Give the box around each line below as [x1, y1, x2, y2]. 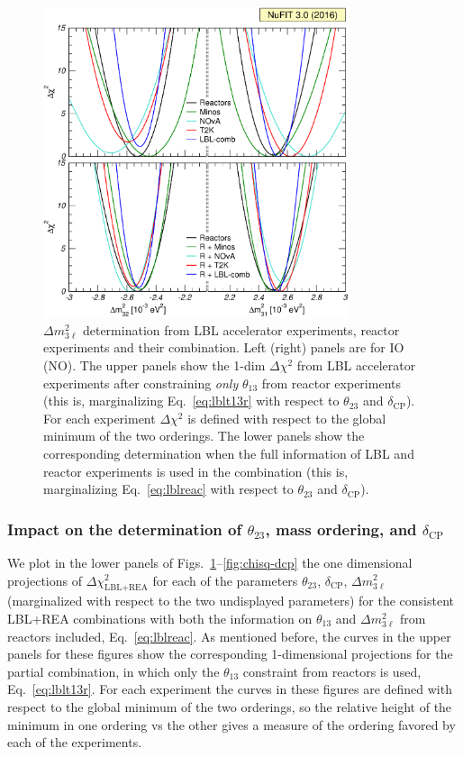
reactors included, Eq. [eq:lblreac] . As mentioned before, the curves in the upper [7, 626, 451, 645]
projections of [7, 570, 82, 589]
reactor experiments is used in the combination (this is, [43, 461, 349, 480]
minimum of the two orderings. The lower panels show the [43, 426, 365, 445]
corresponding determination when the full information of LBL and [43, 443, 414, 462]
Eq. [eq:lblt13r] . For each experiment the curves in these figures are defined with [7, 679, 452, 698]
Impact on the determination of [7, 517, 242, 540]
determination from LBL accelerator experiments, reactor [82, 320, 400, 339]
